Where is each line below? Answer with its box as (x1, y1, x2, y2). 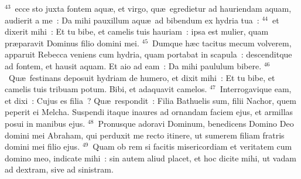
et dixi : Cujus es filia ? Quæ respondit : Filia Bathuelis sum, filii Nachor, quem (5, 94, 296, 106)
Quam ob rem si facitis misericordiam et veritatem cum (93, 140, 292, 153)
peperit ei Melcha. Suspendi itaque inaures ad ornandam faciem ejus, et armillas (5, 106, 293, 118)
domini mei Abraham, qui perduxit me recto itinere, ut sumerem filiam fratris (5, 129, 285, 141)
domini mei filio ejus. (5, 140, 80, 153)
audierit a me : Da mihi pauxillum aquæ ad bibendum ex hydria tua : (5, 13, 259, 26)
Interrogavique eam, (220, 83, 292, 95)
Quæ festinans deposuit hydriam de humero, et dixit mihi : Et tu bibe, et (8, 71, 275, 83)
